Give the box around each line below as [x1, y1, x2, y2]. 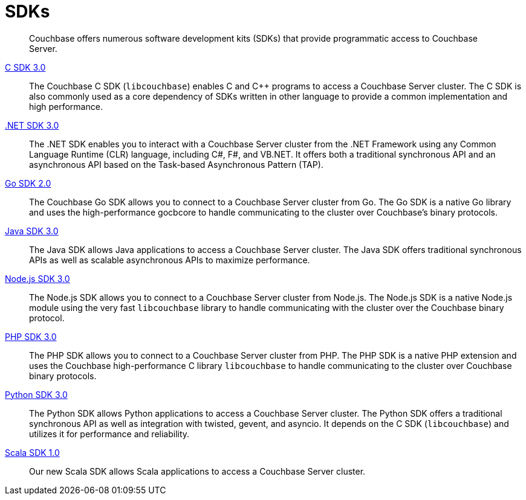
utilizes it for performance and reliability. [29, 428, 190, 439]
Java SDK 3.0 [5, 225, 59, 236]
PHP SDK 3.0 [5, 331, 57, 342]
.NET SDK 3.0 [5, 120, 59, 130]
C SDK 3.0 [5, 62, 46, 72]
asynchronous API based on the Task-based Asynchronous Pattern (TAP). [29, 159, 323, 170]
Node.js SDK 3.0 [5, 273, 70, 284]
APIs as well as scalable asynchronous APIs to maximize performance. [29, 254, 310, 265]
